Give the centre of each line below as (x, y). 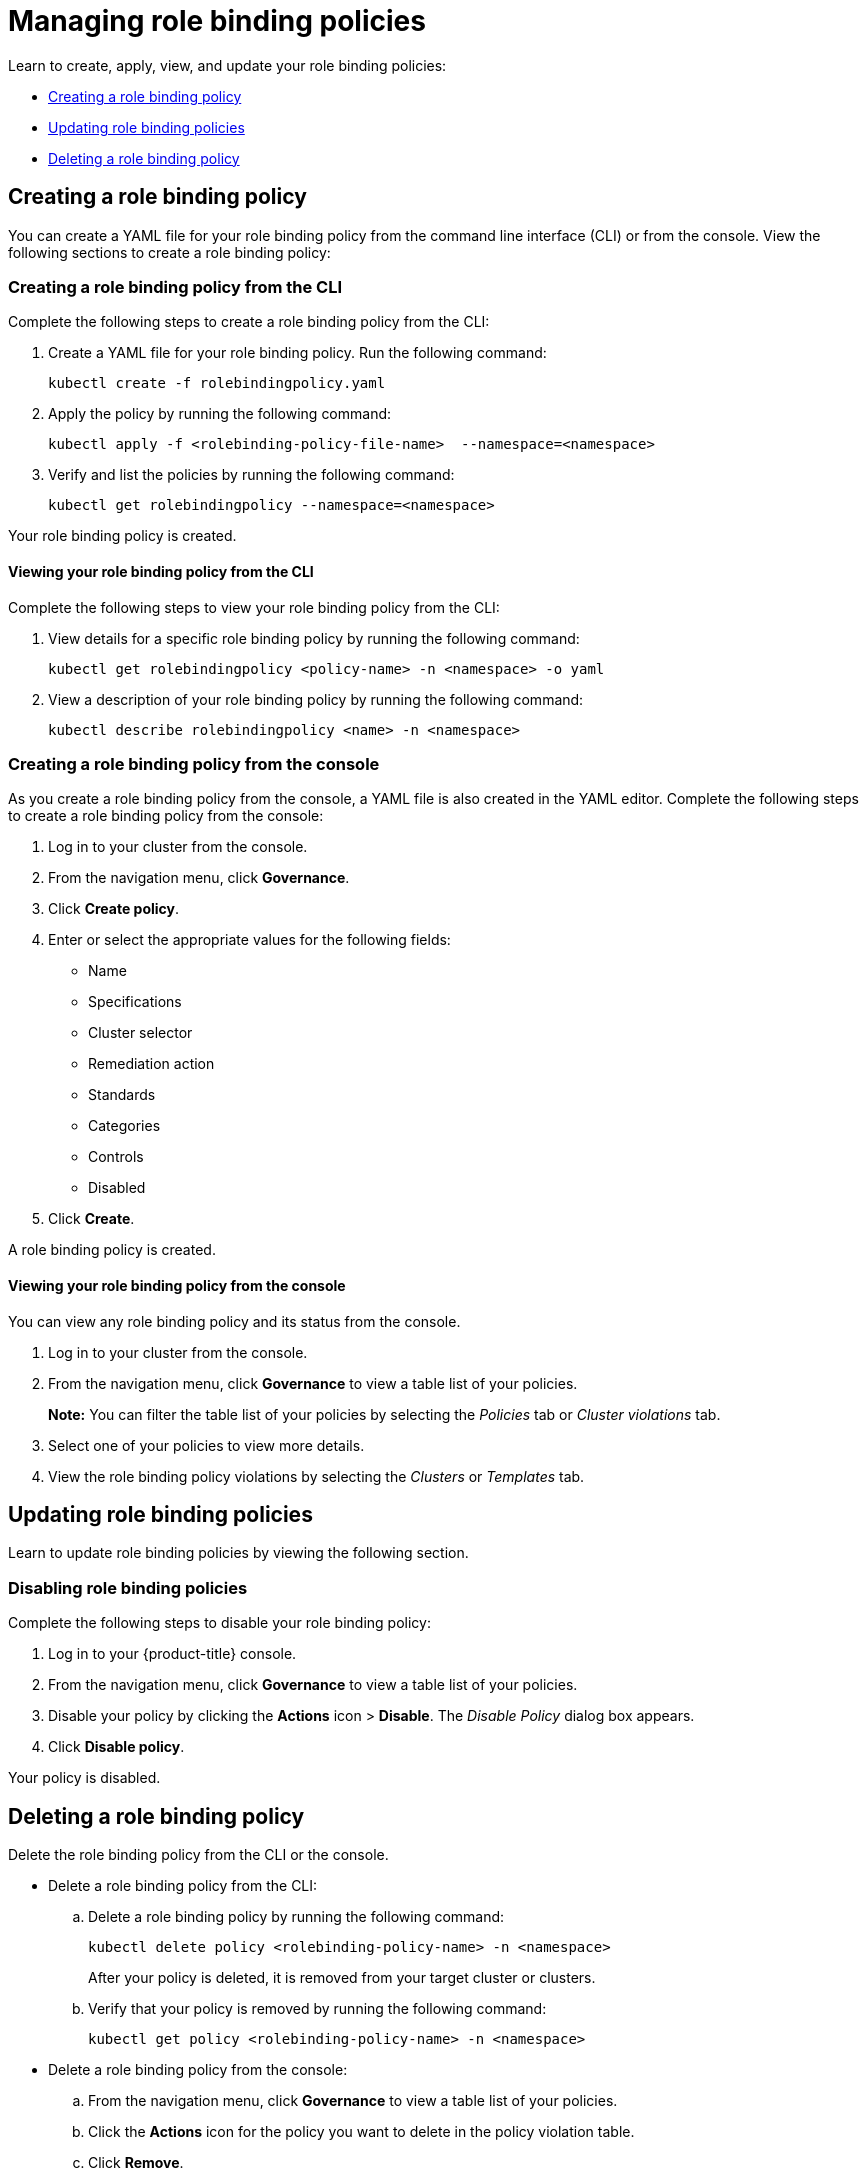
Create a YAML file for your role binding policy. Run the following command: (297, 353)
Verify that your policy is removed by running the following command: (317, 2008)
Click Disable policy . (116, 1747)
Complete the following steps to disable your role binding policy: (219, 1623)
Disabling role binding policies (128, 1587)
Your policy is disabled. (84, 1778)
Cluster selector (140, 1033)
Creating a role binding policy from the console (194, 763)
